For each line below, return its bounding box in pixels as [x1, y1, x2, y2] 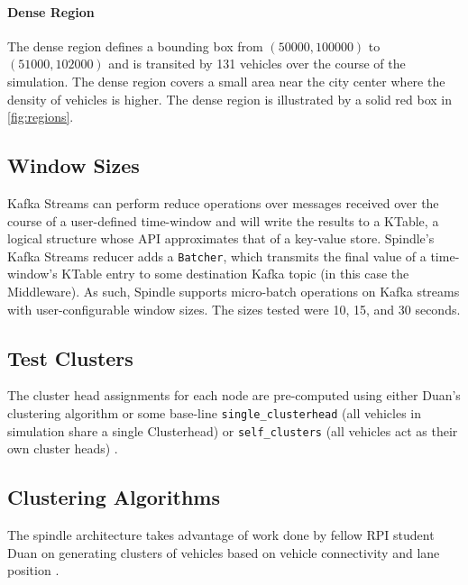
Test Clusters [7, 343, 133, 371]
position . [7, 561, 60, 580]
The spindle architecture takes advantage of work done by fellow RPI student [7, 526, 435, 544]
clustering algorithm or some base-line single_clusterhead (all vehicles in [7, 403, 422, 422]
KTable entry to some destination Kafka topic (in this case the [61, 264, 409, 283]
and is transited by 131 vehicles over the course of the [108, 54, 406, 73]
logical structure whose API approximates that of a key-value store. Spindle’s [7, 229, 435, 248]
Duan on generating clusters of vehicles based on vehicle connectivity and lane [7, 543, 440, 562]
